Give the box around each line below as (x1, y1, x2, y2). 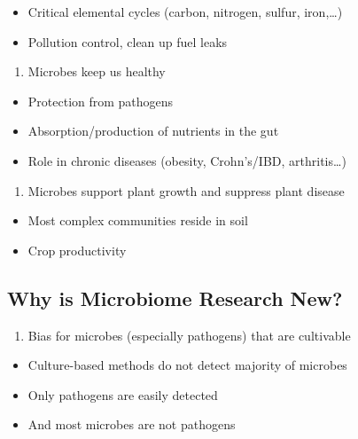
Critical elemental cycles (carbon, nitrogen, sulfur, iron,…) (27, 3, 343, 20)
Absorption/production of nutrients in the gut (27, 122, 279, 140)
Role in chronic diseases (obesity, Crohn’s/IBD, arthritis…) (27, 151, 346, 169)
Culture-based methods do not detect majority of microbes (27, 356, 347, 374)
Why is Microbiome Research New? (7, 284, 343, 311)
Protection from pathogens (27, 91, 174, 110)
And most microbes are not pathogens (27, 415, 236, 434)
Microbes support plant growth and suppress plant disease (27, 181, 345, 200)
